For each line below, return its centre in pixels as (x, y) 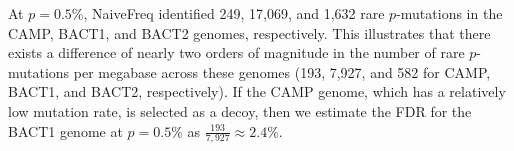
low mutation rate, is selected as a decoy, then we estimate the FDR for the (240, 110)
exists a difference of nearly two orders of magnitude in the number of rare (236, 52)
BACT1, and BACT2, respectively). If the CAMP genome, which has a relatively (257, 91)
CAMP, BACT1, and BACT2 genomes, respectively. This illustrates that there (249, 32)
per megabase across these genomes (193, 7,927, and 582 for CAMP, (282, 71)
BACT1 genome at (65, 130)
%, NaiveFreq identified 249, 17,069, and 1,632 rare (228, 13)
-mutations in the (449, 13)
